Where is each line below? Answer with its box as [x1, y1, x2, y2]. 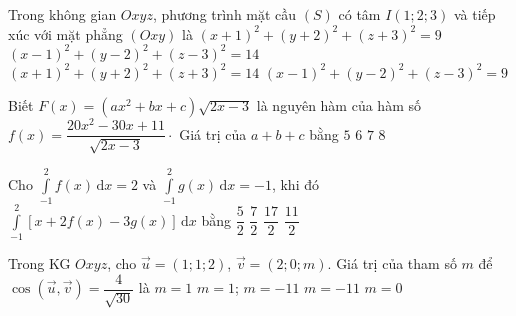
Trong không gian [8, 4, 117, 24]
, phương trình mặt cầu [152, 4, 297, 24]
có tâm [338, 4, 381, 24]
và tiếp [453, 4, 496, 24]
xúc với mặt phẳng [8, 23, 123, 44]
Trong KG [8, 253, 71, 274]
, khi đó [271, 173, 319, 194]
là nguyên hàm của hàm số [256, 95, 421, 116]
